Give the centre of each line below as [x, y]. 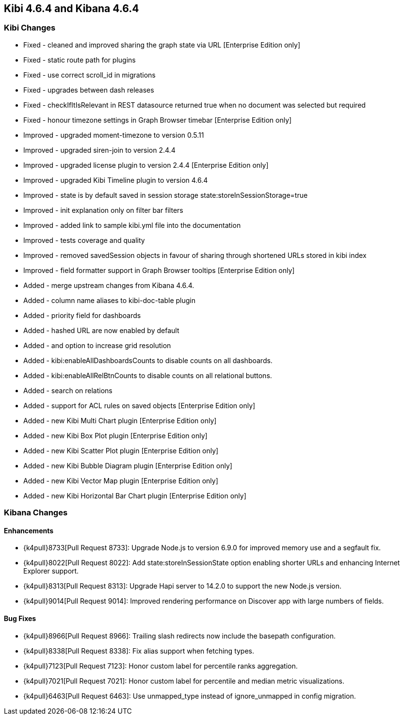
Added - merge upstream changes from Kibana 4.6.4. [109, 285]
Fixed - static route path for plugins [80, 60]
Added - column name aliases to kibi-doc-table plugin [109, 300]
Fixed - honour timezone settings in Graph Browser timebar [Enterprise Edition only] [158, 120]
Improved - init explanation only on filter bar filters [103, 210]
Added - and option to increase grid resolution [97, 345]
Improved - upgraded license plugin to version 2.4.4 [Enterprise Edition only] [146, 165]
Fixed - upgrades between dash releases [89, 90]
